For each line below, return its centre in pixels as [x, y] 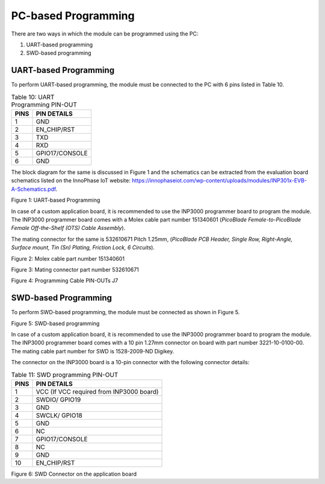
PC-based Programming [73, 16]
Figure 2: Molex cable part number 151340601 [68, 258]
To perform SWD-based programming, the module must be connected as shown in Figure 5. [125, 312]
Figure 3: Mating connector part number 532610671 [75, 269]
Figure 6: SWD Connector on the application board [74, 474]
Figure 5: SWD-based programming [55, 323]
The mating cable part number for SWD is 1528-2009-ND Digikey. [93, 351]
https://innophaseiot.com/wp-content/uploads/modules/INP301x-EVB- [219, 181]
